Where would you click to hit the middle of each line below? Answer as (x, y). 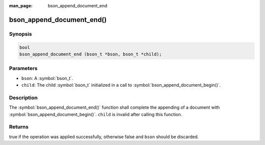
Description (23, 97)
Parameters (23, 69)
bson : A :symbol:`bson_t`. (47, 78)
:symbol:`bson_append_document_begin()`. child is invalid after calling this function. (96, 114)
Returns (19, 127)
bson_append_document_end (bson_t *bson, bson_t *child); (91, 54)
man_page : (21, 6)
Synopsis (20, 34)
